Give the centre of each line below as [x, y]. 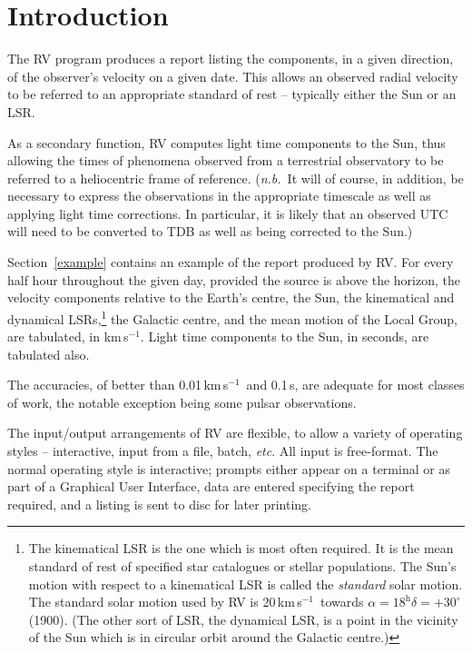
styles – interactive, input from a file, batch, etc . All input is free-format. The [223, 451]
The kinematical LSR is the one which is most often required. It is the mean [241, 548]
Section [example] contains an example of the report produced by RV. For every [231, 262]
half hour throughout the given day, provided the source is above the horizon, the [234, 279]
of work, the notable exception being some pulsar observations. [182, 402]
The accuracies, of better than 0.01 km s [118, 385]
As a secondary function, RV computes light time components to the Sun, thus [226, 142]
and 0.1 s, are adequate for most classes [355, 385]
